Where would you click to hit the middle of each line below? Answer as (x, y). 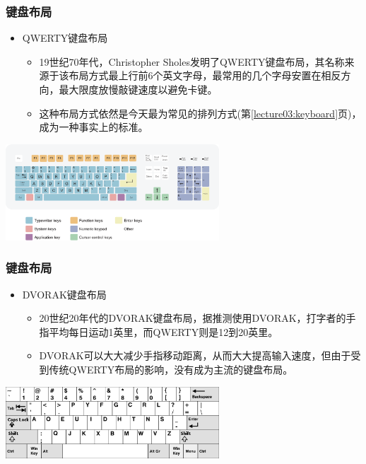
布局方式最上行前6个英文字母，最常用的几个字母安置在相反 (205, 75)
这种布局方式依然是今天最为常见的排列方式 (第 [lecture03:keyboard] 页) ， (200, 113)
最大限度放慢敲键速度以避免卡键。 (138, 89)
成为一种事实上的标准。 (94, 127)
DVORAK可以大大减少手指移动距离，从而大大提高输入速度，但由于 (195, 355)
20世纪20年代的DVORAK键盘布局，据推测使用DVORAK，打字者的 (193, 318)
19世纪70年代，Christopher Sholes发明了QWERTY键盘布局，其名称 (192, 61)
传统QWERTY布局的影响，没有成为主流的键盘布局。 (171, 370)
